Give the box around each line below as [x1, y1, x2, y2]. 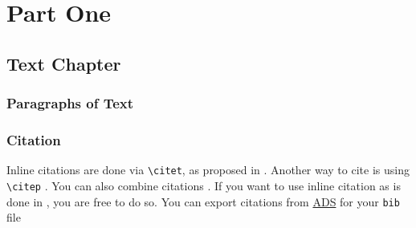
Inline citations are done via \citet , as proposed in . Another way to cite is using [6, 161, 410, 178]
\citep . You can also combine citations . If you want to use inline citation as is [6, 177, 401, 193]
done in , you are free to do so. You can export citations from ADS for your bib [6, 193, 400, 210]
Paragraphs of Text [6, 93, 134, 113]
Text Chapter [6, 51, 121, 75]
